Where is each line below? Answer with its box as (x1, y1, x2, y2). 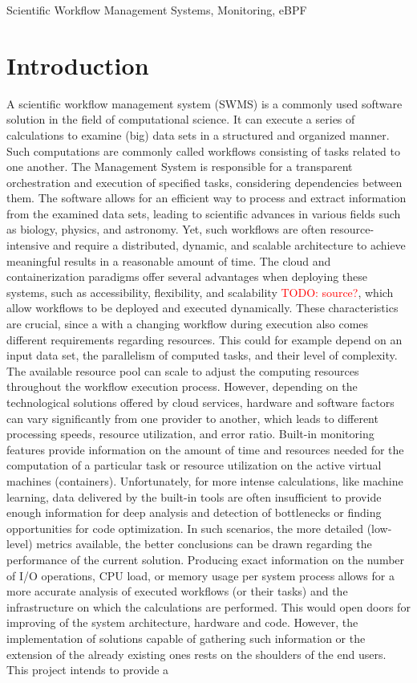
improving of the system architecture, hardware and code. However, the (6, 614, 358, 631)
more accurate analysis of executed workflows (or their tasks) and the (6, 583, 348, 600)
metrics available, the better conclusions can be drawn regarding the (36, 535, 372, 552)
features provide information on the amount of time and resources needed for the (6, 441, 404, 457)
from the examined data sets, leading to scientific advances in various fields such (6, 205, 401, 222)
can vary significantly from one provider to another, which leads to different (6, 409, 379, 426)
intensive (6, 237, 50, 254)
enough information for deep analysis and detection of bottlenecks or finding (6, 504, 382, 521)
